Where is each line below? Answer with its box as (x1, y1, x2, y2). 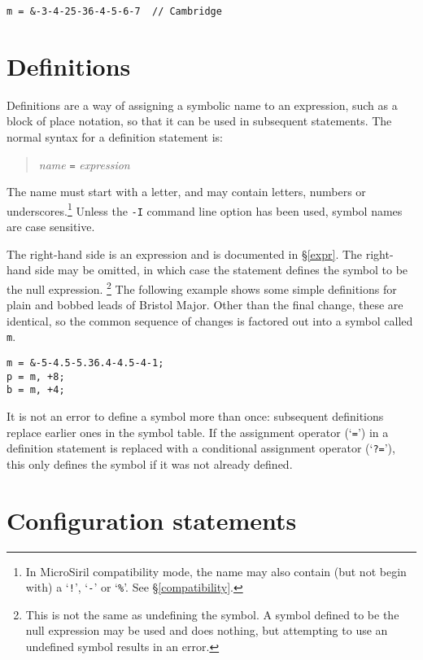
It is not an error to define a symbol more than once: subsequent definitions (7, 407, 384, 424)
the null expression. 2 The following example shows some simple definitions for (7, 278, 397, 297)
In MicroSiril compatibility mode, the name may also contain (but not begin (25, 562, 407, 579)
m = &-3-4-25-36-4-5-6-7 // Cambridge (7, 6, 222, 17)
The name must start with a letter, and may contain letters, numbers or (7, 183, 366, 200)
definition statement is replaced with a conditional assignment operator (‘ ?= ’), (7, 439, 395, 457)
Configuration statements (7, 503, 297, 536)
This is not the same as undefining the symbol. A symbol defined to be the (25, 605, 399, 623)
